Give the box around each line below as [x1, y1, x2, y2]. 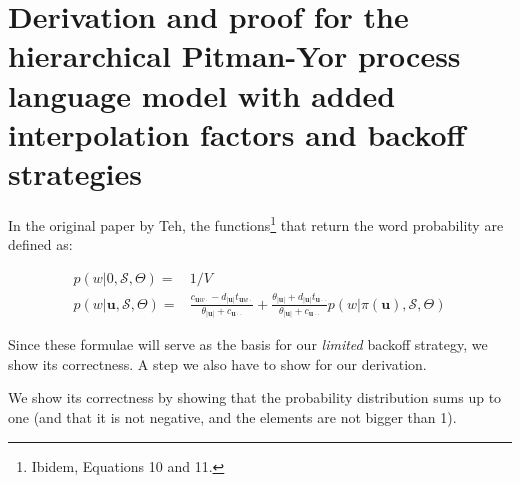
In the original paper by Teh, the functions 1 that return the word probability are [8, 211, 504, 235]
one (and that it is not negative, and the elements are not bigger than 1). [8, 407, 457, 428]
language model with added [8, 74, 396, 115]
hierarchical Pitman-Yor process [8, 35, 461, 76]
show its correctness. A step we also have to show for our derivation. [8, 353, 427, 374]
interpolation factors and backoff [8, 113, 466, 154]
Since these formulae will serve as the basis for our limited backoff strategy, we [8, 334, 488, 355]
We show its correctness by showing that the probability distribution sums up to [8, 387, 502, 408]
